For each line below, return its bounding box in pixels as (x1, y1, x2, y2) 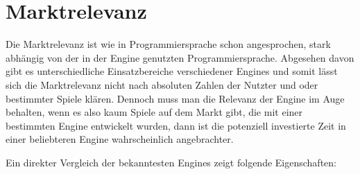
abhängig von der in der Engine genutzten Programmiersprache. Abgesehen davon (6, 50, 354, 64)
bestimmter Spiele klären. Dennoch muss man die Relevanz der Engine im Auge (6, 91, 345, 105)
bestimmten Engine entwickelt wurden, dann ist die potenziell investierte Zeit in (6, 118, 346, 132)
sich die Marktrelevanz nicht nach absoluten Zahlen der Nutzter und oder (6, 77, 318, 92)
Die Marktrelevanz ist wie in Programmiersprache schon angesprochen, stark (6, 37, 331, 51)
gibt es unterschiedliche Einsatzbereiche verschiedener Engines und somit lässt (6, 64, 338, 78)
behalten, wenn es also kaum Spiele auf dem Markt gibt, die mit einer (6, 105, 303, 119)
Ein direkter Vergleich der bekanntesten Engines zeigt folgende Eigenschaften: (6, 155, 336, 169)
